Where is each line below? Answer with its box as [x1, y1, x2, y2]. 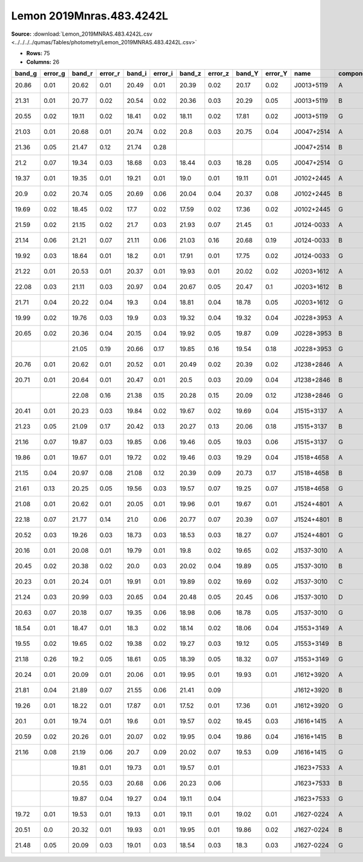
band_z [179, 70, 201, 78]
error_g [43, 70, 66, 78]
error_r [99, 70, 120, 78]
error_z [208, 70, 229, 78]
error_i [153, 70, 173, 78]
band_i [126, 70, 147, 78]
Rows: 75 [26, 50, 50, 57]
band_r [71, 70, 93, 78]
